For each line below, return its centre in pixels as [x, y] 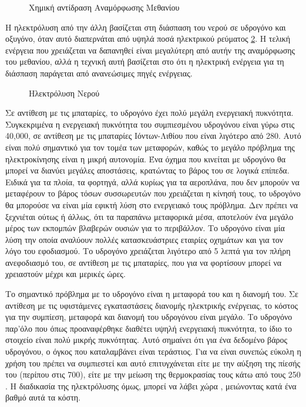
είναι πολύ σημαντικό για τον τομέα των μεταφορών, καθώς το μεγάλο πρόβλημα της [150, 147]
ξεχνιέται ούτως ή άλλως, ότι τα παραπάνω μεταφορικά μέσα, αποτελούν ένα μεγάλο [149, 216]
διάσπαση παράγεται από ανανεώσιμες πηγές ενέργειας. [99, 73]
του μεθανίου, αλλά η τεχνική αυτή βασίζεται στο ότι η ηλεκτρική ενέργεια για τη [145, 61]
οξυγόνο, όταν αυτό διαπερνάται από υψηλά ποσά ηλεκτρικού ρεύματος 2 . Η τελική [148, 39]
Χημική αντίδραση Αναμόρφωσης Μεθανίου [104, 7]
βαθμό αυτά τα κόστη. [43, 397]
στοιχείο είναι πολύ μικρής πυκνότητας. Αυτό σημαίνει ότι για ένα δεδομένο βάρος [147, 340]
